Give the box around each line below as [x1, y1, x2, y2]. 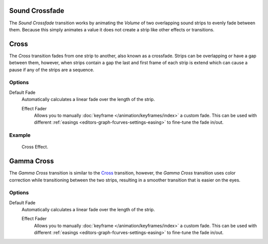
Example [9, 132, 31, 139]
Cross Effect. [21, 144, 48, 150]
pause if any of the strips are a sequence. [9, 67, 94, 73]
